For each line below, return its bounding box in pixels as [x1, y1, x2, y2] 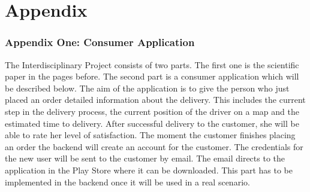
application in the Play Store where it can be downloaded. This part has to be [5, 163, 293, 176]
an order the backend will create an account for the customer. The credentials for [5, 140, 303, 153]
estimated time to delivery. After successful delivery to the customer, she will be [5, 117, 299, 129]
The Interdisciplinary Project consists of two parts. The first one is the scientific [5, 58, 299, 71]
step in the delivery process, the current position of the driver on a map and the [5, 105, 299, 117]
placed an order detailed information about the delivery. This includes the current [5, 93, 306, 106]
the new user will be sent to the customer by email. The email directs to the [5, 152, 285, 164]
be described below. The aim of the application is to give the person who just [5, 81, 290, 94]
